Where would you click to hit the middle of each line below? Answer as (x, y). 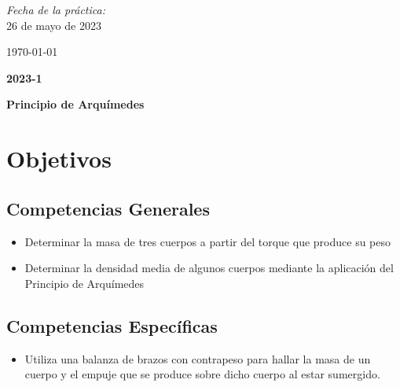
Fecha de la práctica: (56, 9)
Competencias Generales (108, 208)
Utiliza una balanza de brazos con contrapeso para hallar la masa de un (198, 358)
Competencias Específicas (112, 325)
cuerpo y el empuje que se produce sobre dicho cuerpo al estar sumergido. (202, 374)
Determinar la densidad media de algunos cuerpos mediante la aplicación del (209, 268)
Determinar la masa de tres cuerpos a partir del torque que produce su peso (208, 241)
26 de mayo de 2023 (54, 25)
